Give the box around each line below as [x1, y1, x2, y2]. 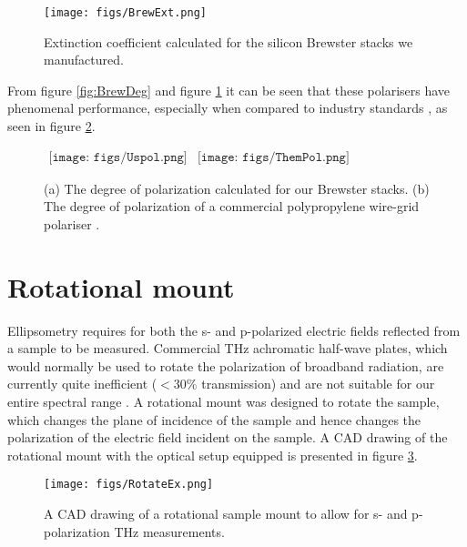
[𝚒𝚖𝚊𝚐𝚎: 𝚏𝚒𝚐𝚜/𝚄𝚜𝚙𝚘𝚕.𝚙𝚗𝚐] [48, 150, 188, 164]
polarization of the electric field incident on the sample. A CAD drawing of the [7, 428, 448, 447]
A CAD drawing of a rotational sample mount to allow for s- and [44, 503, 408, 522]
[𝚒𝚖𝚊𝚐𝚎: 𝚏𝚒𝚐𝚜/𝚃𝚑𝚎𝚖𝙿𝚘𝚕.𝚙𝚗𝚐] [197, 150, 350, 164]
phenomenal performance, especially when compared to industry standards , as [7, 98, 448, 117]
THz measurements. [114, 522, 225, 541]
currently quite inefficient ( [7, 374, 157, 393]
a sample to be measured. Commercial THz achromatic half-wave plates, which [7, 339, 448, 358]
